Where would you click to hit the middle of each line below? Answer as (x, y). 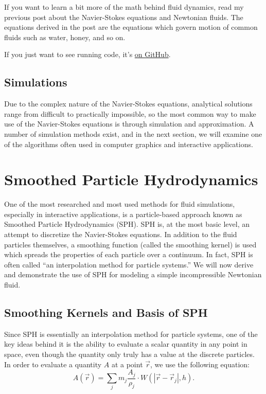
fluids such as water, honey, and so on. (65, 37)
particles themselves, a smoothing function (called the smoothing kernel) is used (130, 244)
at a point (127, 364)
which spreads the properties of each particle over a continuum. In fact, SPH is (129, 254)
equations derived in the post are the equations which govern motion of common (131, 27)
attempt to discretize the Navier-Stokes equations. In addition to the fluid (121, 234)
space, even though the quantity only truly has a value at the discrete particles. (129, 354)
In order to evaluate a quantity (53, 364)
